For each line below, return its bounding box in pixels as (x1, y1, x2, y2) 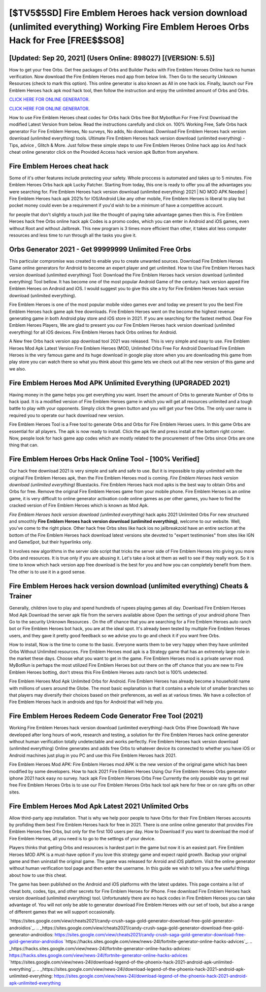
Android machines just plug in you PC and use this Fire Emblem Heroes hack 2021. (9, 752, 177, 758)
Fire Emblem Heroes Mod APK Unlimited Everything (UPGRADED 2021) (9, 378, 231, 387)
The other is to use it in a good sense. (9, 569, 86, 575)
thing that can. (9, 442, 39, 448)
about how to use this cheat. (9, 872, 67, 878)
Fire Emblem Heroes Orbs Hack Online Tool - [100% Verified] (9, 455, 199, 463)
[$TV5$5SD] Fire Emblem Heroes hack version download (9, 7, 247, 18)
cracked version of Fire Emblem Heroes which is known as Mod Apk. (9, 503, 149, 509)
